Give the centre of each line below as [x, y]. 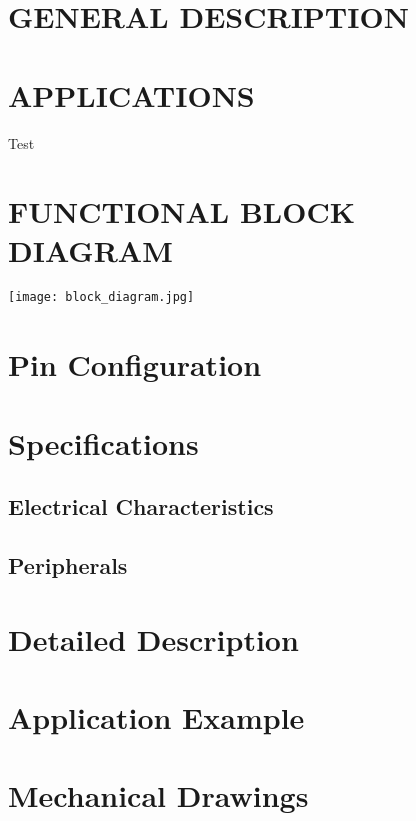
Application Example [156, 716]
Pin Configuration [135, 364]
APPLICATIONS [131, 94]
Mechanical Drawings [158, 795]
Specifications [103, 442]
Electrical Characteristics [141, 506]
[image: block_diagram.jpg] [101, 297]
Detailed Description [153, 638]
